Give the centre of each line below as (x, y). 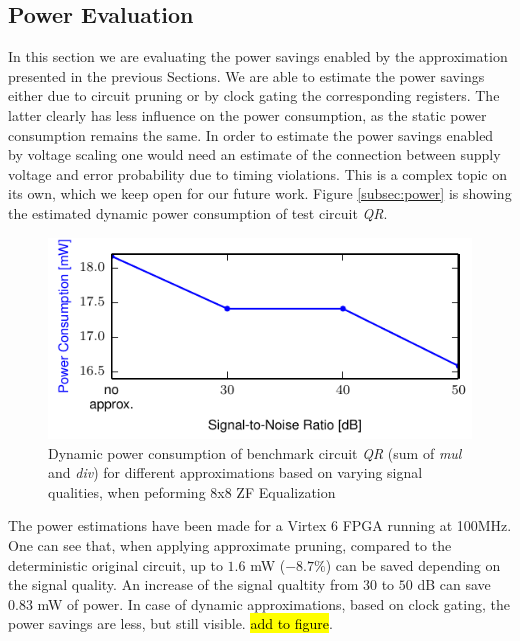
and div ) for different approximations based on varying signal (235, 472)
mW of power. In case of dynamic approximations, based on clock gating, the (273, 603)
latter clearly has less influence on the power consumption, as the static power (247, 114)
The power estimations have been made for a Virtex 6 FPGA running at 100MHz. (260, 525)
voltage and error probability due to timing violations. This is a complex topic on (257, 173)
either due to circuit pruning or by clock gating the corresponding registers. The (254, 95)
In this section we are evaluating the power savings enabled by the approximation (258, 56)
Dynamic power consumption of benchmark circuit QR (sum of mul (255, 452)
